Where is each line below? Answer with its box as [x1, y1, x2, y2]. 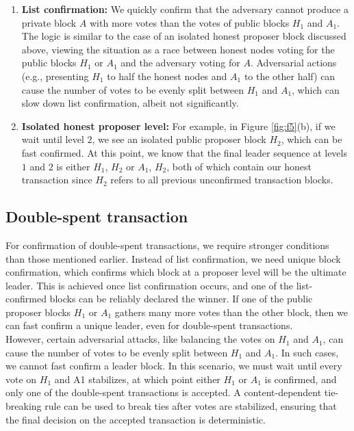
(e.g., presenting [21, 68, 89, 83]
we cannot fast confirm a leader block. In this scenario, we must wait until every [5, 358, 342, 373]
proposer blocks [5, 304, 71, 319]
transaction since [21, 172, 92, 187]
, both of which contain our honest [166, 159, 312, 173]
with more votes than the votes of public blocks [90, 15, 290, 29]
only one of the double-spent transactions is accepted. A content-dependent [5, 385, 322, 400]
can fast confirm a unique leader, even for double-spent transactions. [5, 318, 293, 332]
